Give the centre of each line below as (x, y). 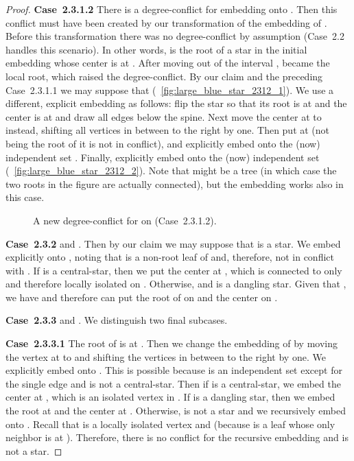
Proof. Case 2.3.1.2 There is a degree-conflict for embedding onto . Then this (172, 9)
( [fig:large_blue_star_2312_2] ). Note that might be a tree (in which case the (171, 170)
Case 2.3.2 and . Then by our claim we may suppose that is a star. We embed (173, 243)
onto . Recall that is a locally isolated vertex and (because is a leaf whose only (170, 424)
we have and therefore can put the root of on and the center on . (142, 297)
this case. (25, 197)
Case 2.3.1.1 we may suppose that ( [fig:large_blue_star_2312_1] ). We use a (170, 90)
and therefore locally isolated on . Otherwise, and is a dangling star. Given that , (176, 284)
